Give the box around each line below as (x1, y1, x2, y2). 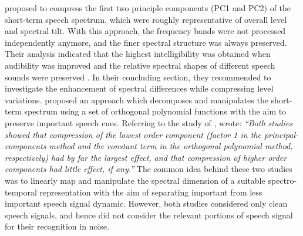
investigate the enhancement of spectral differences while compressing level (5, 82, 274, 95)
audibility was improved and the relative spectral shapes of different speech (5, 59, 275, 71)
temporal (5, 186, 37, 198)
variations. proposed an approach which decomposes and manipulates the (5, 93, 268, 106)
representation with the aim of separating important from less (39, 186, 262, 198)
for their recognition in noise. (5, 220, 109, 232)
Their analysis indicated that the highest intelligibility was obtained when (5, 48, 271, 60)
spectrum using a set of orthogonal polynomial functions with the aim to (24, 105, 287, 117)
